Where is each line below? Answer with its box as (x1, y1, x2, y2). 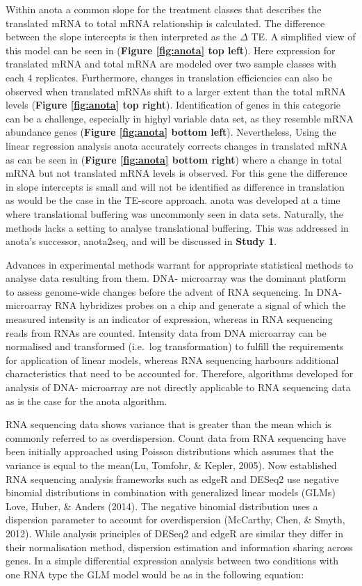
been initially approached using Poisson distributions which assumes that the (6, 444, 334, 459)
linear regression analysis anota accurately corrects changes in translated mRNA (6, 138, 348, 152)
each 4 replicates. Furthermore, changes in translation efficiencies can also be (6, 70, 333, 84)
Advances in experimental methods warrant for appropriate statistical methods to (6, 257, 354, 271)
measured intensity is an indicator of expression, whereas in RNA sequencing (6, 312, 333, 326)
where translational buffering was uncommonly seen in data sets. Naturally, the (6, 206, 343, 221)
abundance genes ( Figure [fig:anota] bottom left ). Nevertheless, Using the (6, 125, 336, 139)
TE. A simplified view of (251, 29, 356, 44)
